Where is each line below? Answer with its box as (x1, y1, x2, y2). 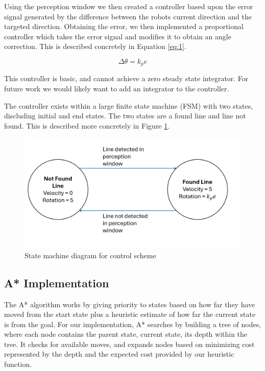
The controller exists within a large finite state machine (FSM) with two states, (4, 100, 253, 111)
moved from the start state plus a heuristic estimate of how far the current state (4, 309, 256, 319)
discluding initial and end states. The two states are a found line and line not (4, 110, 246, 121)
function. (4, 359, 32, 369)
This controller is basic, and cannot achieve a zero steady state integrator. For (4, 73, 249, 84)
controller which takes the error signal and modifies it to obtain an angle (4, 31, 231, 41)
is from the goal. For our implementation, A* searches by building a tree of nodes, (4, 318, 261, 329)
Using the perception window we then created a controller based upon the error (4, 1, 253, 11)
